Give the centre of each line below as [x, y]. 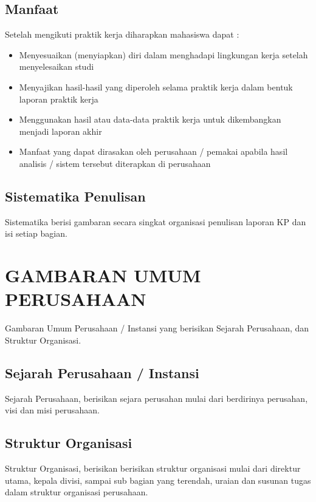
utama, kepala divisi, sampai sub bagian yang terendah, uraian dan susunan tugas [158, 480]
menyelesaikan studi [57, 66]
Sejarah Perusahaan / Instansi [102, 372]
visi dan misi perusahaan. [52, 410]
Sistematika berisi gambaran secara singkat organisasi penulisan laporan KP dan [156, 221]
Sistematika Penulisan [75, 196]
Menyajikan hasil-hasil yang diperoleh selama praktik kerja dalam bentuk [156, 86]
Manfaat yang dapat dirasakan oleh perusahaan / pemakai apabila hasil [153, 151]
